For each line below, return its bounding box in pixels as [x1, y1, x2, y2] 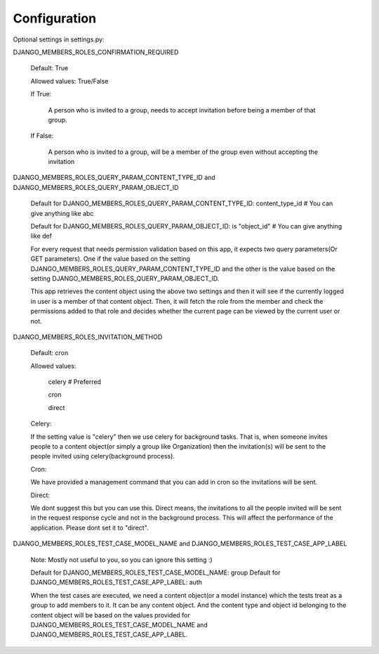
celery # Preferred [48, 378, 102, 386]
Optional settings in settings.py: [13, 35, 105, 44]
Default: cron [30, 349, 69, 357]
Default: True [30, 64, 69, 72]
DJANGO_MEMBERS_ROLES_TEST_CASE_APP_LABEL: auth [30, 578, 203, 586]
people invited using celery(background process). [30, 452, 175, 461]
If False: [30, 132, 54, 140]
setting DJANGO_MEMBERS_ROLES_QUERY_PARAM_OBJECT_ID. [30, 274, 220, 283]
